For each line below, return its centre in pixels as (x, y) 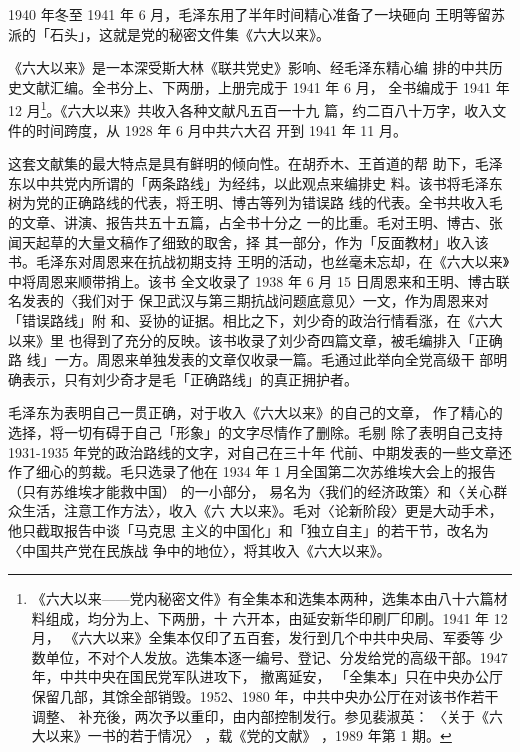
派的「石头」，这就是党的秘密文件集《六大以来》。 (169, 33)
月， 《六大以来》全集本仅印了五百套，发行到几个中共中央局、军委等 (258, 637)
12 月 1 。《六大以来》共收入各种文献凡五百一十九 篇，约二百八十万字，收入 (250, 109)
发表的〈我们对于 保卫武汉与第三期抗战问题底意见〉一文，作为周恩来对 (255, 300)
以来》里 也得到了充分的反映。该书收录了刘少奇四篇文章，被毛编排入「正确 (255, 339)
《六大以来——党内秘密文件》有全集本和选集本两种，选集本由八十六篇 (262, 598)
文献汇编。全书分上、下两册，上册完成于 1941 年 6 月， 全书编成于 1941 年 (265, 86)
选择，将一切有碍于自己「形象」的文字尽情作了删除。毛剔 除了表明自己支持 (255, 431)
